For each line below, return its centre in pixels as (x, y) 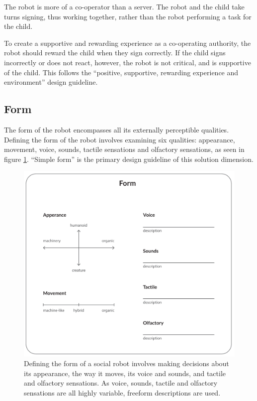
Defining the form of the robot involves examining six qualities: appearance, (120, 139)
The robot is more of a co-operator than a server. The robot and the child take (124, 6)
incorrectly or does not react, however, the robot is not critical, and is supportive (128, 62)
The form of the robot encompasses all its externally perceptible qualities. (117, 129)
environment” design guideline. (51, 82)
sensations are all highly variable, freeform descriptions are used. (122, 392)
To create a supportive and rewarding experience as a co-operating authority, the (128, 43)
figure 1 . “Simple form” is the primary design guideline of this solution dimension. (129, 159)
